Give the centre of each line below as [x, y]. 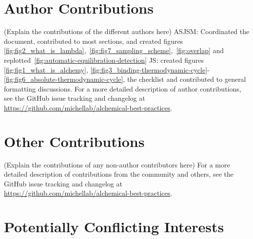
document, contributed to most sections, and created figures [94, 41]
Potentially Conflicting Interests [114, 227]
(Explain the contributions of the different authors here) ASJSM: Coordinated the [127, 31]
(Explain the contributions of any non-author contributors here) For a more [117, 164]
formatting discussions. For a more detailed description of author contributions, [123, 88]
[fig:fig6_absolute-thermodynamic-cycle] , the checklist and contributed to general [125, 79]
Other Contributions [74, 141]
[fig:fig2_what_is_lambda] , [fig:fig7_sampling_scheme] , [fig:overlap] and [114, 50]
